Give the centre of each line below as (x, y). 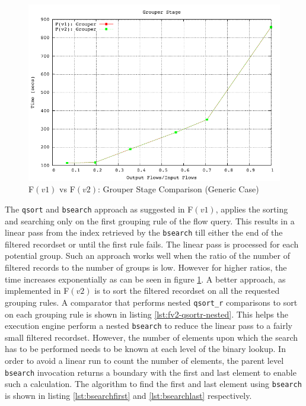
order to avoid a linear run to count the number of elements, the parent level (144, 360)
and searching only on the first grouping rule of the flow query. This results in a (150, 221)
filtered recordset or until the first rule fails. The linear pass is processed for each (152, 244)
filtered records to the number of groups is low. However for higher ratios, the (146, 267)
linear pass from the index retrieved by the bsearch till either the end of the (144, 232)
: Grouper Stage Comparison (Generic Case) (179, 189)
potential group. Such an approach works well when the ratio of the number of (147, 256)
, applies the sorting (252, 209)
